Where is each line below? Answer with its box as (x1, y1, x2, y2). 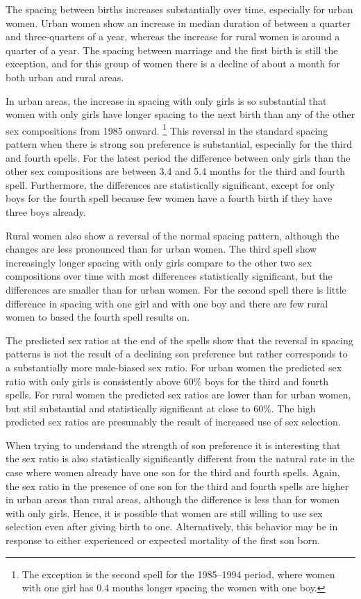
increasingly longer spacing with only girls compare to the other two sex (6, 255, 312, 269)
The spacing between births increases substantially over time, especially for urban (6, 2, 353, 16)
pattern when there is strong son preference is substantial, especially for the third (6, 137, 352, 151)
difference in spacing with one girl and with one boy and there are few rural (6, 296, 328, 310)
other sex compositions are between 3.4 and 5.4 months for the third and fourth (6, 164, 345, 178)
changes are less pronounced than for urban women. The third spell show (6, 242, 317, 256)
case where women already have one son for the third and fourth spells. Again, (6, 465, 340, 480)
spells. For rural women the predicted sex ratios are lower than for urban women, (6, 387, 351, 402)
